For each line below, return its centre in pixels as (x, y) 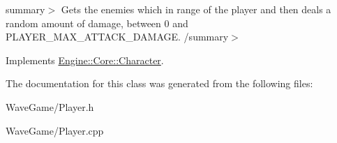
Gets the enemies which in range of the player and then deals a (196, 9)
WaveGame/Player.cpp (55, 130)
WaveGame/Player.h (50, 106)
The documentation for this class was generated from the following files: (159, 83)
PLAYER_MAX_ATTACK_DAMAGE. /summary (117, 37)
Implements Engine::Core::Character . (85, 60)
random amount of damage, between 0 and (97, 23)
